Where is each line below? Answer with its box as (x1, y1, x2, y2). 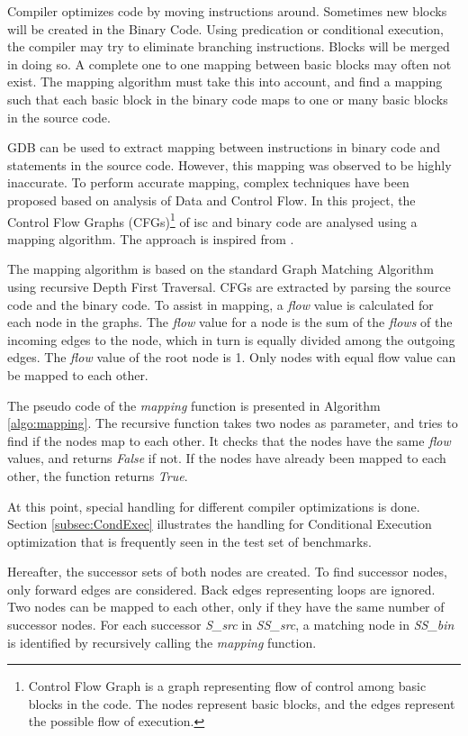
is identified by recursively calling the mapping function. (7, 632, 317, 651)
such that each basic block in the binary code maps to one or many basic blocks (7, 89, 448, 108)
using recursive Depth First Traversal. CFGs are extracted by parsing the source (7, 277, 451, 295)
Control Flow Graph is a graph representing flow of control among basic (28, 677, 427, 695)
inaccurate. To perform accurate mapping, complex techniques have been (7, 173, 409, 192)
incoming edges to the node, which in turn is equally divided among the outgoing (7, 330, 455, 349)
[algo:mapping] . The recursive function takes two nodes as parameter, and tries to (7, 413, 458, 432)
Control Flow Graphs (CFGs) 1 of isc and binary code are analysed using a (7, 209, 418, 231)
